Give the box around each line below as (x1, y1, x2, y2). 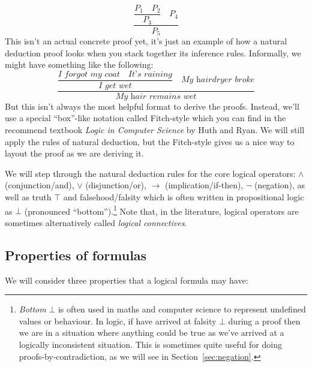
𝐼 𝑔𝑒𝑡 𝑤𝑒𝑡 (98, 81, 132, 90)
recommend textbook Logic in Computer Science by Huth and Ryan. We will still (5, 124, 305, 136)
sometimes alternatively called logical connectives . (5, 216, 187, 228)
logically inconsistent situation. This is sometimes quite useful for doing (19, 338, 282, 351)
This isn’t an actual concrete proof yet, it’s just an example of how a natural (5, 35, 287, 47)
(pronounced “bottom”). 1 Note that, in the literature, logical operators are (24, 203, 299, 217)
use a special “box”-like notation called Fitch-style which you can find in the (5, 112, 286, 124)
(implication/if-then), (164, 179, 244, 191)
